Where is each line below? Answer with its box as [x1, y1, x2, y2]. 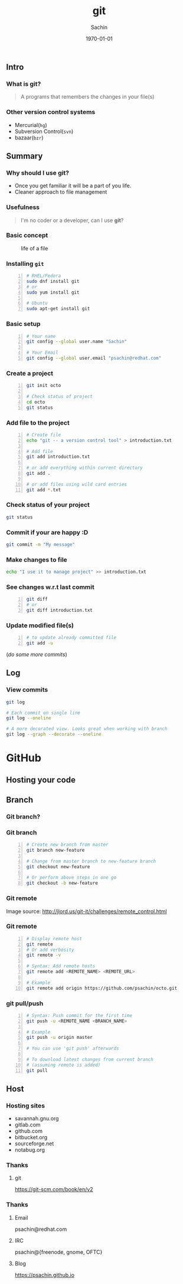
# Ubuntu [26, 300, 48, 307]
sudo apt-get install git [26, 306, 90, 312]
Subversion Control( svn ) [14, 128, 74, 135]
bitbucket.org [14, 1134, 48, 1141]
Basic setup [6, 320, 41, 328]
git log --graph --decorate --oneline [6, 731, 102, 738]
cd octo [26, 399, 45, 405]
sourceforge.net [14, 1140, 54, 1147]
